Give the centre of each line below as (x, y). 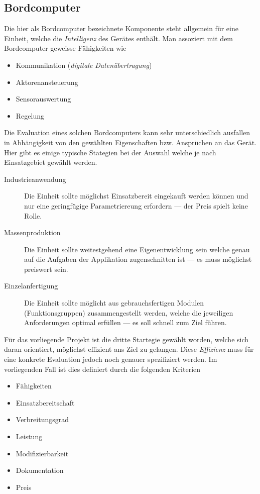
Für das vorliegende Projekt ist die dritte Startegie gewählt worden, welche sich (126, 339)
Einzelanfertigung (31, 286)
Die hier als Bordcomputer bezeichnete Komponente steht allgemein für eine (121, 28)
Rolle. (33, 215)
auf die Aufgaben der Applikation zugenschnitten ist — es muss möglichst (138, 259)
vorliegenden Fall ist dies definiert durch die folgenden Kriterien (102, 369)
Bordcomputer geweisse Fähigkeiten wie (65, 48)
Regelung (30, 115)
